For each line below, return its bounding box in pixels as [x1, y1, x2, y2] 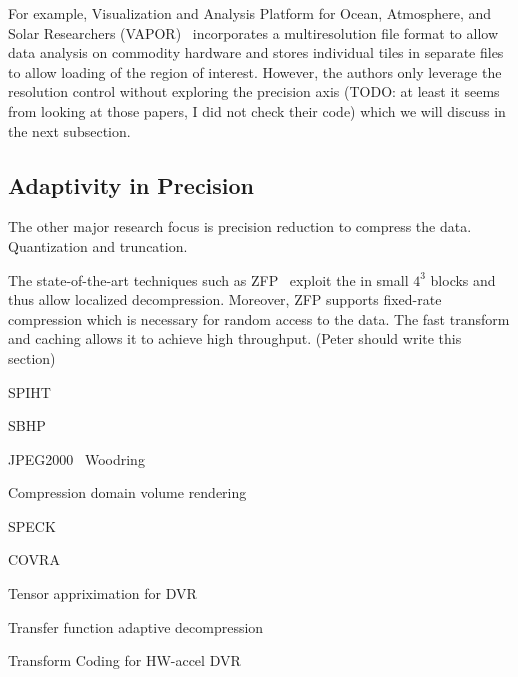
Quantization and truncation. [8, 235, 188, 256]
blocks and [430, 269, 496, 290]
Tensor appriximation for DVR [8, 583, 197, 604]
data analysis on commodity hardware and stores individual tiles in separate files [8, 42, 504, 63]
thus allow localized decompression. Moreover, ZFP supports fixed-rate [8, 289, 442, 310]
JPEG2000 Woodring [8, 448, 145, 469]
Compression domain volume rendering [8, 482, 247, 503]
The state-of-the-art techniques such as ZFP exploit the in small [8, 269, 409, 290]
